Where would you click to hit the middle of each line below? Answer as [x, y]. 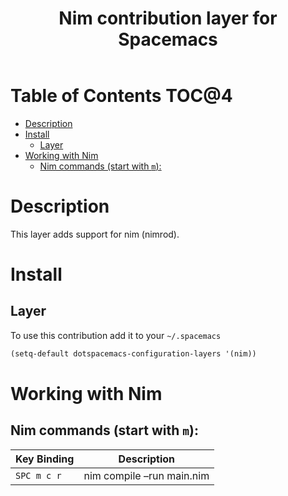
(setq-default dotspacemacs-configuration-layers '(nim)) [133, 353]
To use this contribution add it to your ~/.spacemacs [116, 335]
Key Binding [45, 459]
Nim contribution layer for [168, 18]
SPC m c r [38, 475]
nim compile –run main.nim [146, 475]
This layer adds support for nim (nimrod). [95, 234]
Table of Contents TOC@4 [121, 96]
